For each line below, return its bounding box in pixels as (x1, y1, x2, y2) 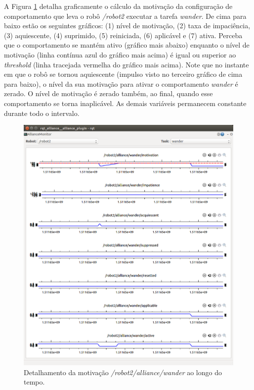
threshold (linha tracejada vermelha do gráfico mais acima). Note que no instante (4, 59, 249, 69)
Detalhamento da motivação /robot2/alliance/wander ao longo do (24, 367, 222, 377)
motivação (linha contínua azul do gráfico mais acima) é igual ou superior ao (4, 49, 236, 59)
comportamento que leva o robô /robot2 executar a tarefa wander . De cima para (4, 10, 247, 21)
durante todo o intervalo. (4, 108, 80, 118)
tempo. (24, 377, 45, 387)
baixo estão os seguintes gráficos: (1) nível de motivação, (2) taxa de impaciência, (4, 20, 251, 31)
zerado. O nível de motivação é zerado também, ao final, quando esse (4, 88, 213, 99)
